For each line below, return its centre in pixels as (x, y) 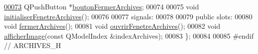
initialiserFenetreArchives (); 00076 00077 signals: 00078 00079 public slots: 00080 (128, 16)
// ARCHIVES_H (33, 45)
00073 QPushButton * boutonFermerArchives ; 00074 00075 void (102, 6)
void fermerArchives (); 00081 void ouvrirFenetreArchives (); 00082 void (112, 26)
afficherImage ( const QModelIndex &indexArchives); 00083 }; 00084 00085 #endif (129, 35)
